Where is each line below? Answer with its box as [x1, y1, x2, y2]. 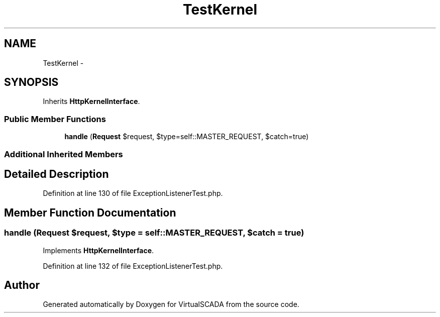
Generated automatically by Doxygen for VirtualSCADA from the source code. [43, 300, 299, 309]
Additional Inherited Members [4, 149, 123, 159]
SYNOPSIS [4, 76, 59, 89]
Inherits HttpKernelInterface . [43, 97, 140, 106]
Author [4, 279, 40, 292]
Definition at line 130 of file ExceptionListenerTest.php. [43, 189, 223, 198]
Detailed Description [4, 167, 109, 180]
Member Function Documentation [4, 206, 176, 219]
